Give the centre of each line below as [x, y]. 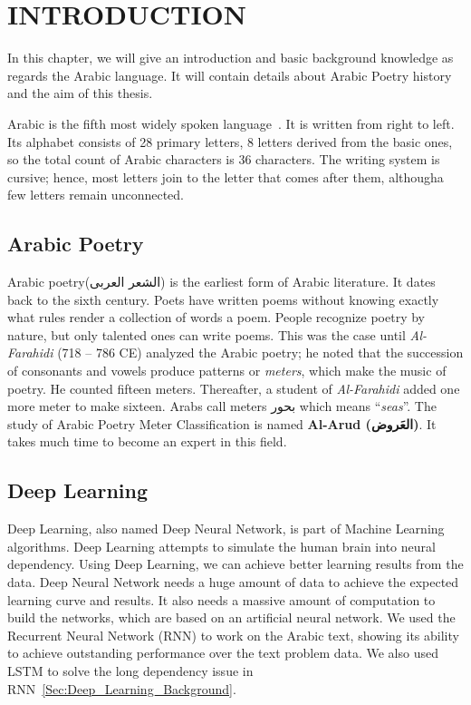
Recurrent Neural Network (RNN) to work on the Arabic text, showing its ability [233, 635]
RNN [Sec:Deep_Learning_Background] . [122, 688]
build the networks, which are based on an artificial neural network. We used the [231, 617]
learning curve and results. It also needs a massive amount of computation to [221, 599]
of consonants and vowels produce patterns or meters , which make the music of [227, 371]
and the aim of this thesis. [80, 93]
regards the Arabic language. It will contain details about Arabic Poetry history [230, 75]
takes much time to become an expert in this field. [147, 441]
